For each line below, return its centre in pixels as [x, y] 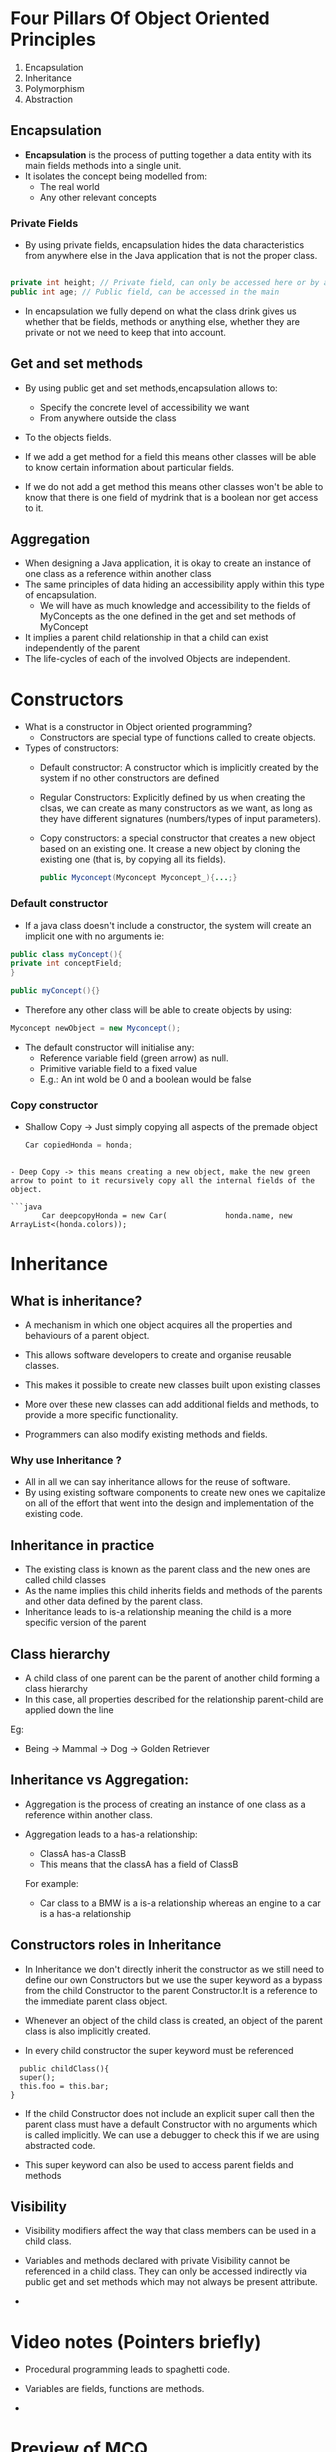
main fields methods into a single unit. [103, 165]
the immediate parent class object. [96, 2001]
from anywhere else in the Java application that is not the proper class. [171, 256]
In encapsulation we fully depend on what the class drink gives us [160, 311]
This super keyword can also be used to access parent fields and [159, 2164]
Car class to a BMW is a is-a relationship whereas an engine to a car [180, 1903]
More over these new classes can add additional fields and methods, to [172, 1404]
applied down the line [69, 1710]
